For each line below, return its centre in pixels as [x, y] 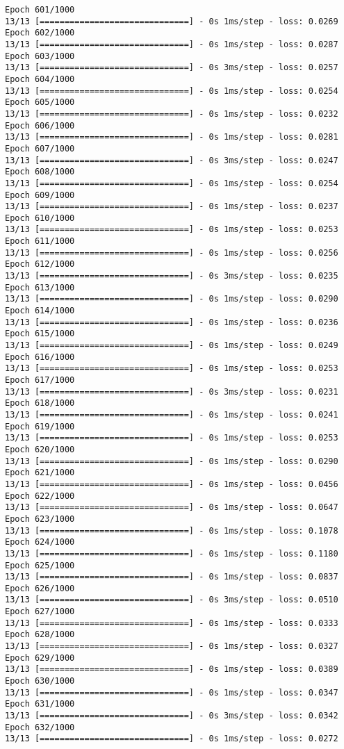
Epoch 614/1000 [40, 311]
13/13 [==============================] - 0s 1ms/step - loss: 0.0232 [172, 114]
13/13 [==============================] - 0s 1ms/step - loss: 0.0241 [172, 414]
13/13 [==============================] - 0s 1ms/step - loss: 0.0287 [172, 44]
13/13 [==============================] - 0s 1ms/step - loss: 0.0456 [172, 484]
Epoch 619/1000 [40, 426]
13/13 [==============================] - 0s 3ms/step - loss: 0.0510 [172, 600]
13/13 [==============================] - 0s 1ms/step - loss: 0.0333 [172, 623]
